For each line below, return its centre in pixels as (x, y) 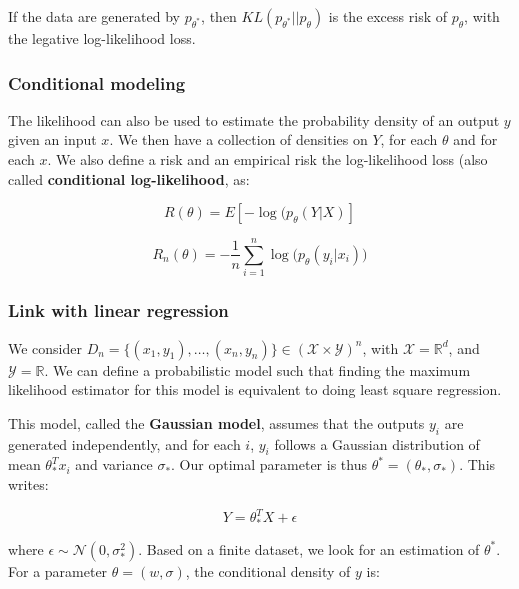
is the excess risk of (387, 16)
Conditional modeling (97, 82)
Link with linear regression (118, 310)
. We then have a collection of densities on (238, 139)
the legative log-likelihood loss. (102, 38)
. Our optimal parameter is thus (269, 464)
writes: (28, 483)
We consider (45, 347)
